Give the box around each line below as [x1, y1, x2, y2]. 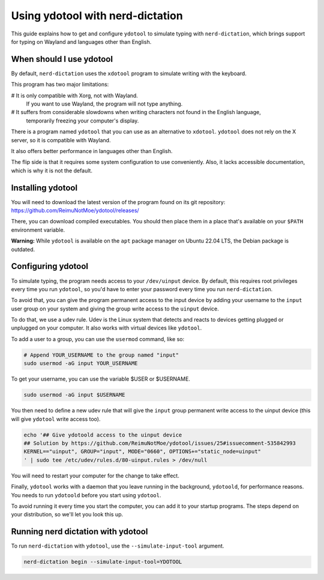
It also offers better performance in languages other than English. [11, 147, 173, 154]
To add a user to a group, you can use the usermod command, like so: [11, 335, 185, 342]
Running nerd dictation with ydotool [11, 527, 148, 537]
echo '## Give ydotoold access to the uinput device [23, 431, 182, 438]
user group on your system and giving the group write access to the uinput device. [11, 305, 219, 312]
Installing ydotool [11, 183, 78, 193]
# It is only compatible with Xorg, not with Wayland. [11, 92, 138, 99]
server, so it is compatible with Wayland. [11, 136, 111, 143]
